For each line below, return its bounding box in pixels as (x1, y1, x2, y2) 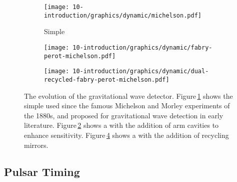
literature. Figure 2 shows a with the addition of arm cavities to (24, 120, 219, 130)
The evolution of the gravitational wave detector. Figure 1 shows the (24, 90, 233, 101)
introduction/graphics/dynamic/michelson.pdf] (44, 12, 201, 19)
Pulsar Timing (4, 164, 80, 179)
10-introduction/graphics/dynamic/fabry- (72, 44, 212, 51)
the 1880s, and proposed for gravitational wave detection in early (24, 110, 223, 120)
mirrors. (24, 139, 48, 150)
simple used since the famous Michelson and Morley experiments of (24, 100, 230, 111)
